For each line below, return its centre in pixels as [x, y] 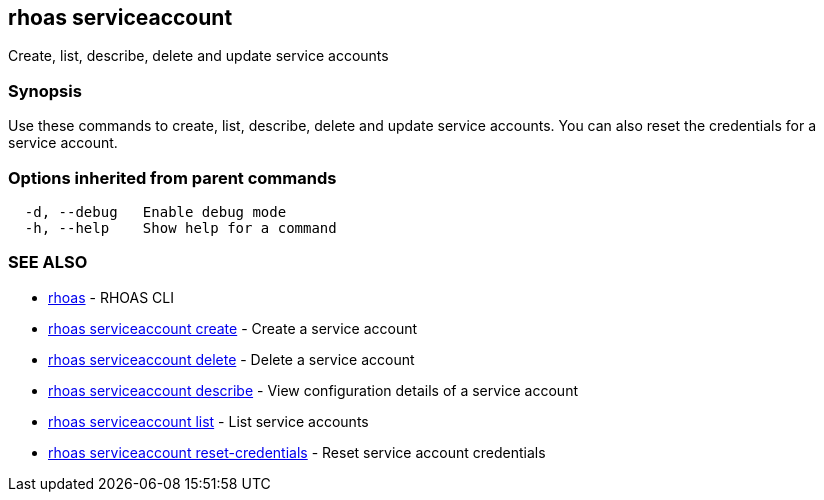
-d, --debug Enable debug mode [155, 211]
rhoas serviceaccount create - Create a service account [233, 328]
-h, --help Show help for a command [180, 227]
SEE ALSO [48, 262]
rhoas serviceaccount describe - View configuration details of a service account [313, 390]
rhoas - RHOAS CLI [111, 297]
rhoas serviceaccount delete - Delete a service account [231, 359]
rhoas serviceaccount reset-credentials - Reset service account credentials [297, 452]
